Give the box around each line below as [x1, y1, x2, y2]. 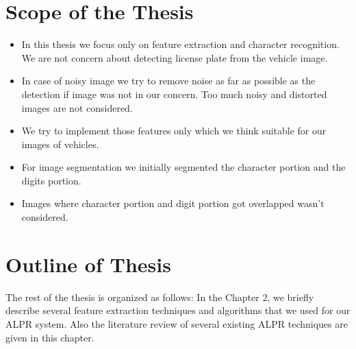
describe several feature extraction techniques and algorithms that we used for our [5, 303, 351, 317]
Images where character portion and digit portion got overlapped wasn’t [21, 196, 325, 210]
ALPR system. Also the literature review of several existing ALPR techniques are [5, 316, 348, 330]
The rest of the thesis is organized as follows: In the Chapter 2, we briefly [5, 289, 314, 304]
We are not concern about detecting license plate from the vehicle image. [21, 50, 328, 64]
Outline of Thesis [5, 250, 171, 278]
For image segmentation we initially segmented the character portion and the [21, 160, 346, 174]
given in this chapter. [5, 330, 94, 344]
